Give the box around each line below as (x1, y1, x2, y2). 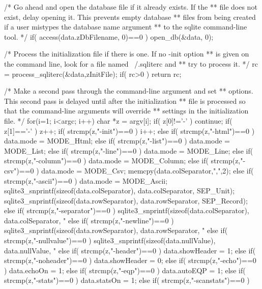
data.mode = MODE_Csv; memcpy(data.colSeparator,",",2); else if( (41, 165, 254, 176)
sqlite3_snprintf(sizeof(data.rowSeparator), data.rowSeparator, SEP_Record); (4, 195, 248, 206)
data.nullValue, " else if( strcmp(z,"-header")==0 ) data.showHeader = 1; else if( (4, 245, 256, 255)
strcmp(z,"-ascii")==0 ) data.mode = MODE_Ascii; (4, 175, 168, 186)
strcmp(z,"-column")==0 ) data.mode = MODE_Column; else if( (4, 155, 209, 166)
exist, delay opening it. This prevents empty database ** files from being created (4, 11, 256, 22)
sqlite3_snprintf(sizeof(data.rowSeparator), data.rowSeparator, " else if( (4, 225, 228, 236)
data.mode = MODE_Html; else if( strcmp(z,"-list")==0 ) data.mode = (4, 135, 230, 146)
